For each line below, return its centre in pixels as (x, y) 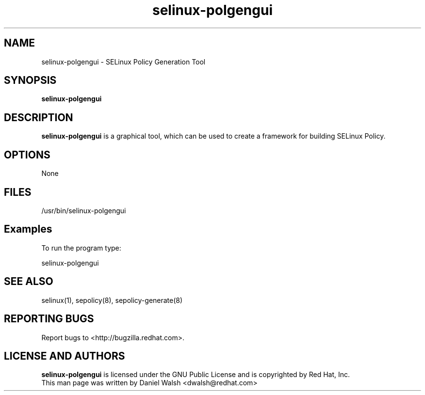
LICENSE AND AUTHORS (65, 356)
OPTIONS (27, 155)
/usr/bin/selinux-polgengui (84, 210)
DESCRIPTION (39, 117)
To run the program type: (81, 248)
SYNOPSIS (30, 80)
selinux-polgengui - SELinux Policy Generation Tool (123, 62)
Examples (28, 229)
